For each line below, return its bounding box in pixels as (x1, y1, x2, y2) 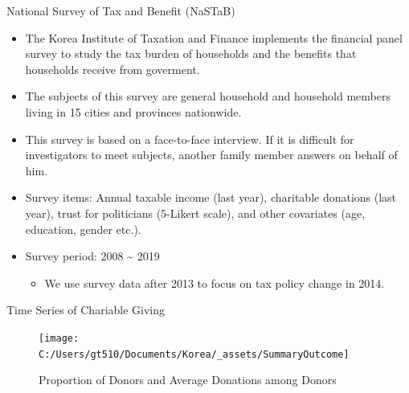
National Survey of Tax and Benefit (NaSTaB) (6, 2, 235, 18)
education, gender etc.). (25, 220, 141, 237)
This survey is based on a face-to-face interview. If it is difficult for (25, 130, 354, 147)
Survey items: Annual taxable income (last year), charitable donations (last (25, 189, 397, 206)
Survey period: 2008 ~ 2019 (25, 248, 160, 264)
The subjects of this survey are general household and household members (25, 88, 391, 104)
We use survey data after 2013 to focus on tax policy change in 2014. (44, 274, 385, 291)
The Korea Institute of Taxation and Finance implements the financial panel (25, 29, 403, 46)
